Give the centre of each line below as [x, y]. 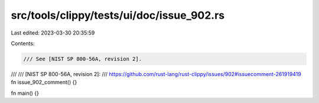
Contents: [23, 43]
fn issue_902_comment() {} [44, 83]
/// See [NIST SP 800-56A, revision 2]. [82, 59]
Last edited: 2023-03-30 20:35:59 [53, 33]
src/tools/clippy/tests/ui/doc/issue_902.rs [118, 15]
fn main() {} [25, 93]
